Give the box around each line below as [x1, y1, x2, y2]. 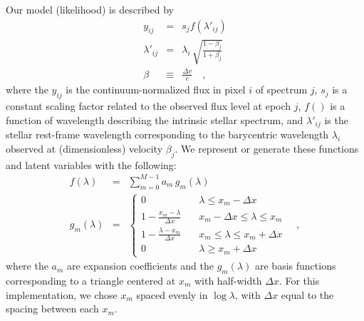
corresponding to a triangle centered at [6, 272, 176, 287]
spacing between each [6, 301, 99, 316]
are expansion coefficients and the [67, 258, 214, 273]
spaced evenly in [136, 287, 208, 302]
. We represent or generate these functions [175, 141, 359, 156]
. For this [279, 272, 320, 287]
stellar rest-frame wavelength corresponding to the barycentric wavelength [6, 127, 329, 142]
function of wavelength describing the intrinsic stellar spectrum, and [6, 112, 303, 127]
